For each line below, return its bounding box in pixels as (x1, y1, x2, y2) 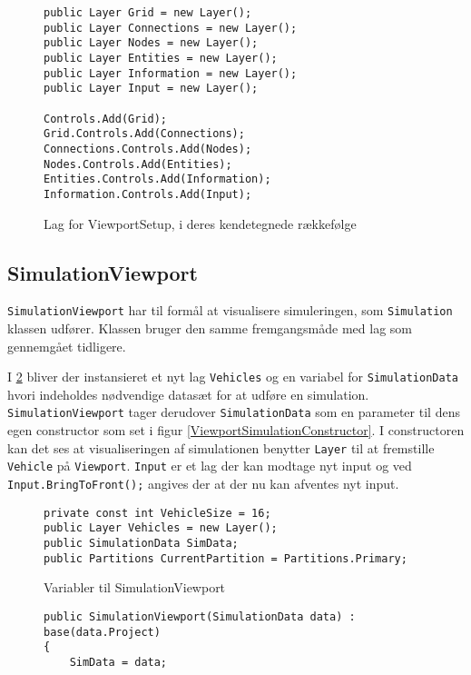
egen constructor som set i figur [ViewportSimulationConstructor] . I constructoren (7, 421, 465, 440)
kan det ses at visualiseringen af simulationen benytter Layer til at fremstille (7, 438, 435, 457)
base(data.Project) (44, 625, 161, 639)
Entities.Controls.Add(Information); (44, 173, 271, 186)
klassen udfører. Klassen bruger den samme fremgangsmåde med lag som (7, 318, 412, 337)
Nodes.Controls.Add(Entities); (44, 157, 232, 171)
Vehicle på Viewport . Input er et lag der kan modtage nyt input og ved (7, 456, 412, 475)
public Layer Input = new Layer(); (44, 82, 259, 95)
